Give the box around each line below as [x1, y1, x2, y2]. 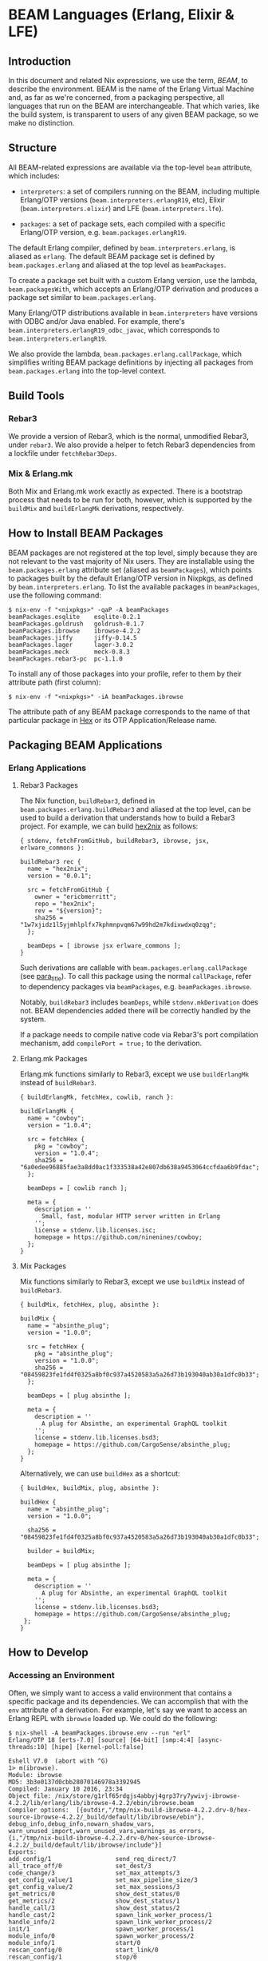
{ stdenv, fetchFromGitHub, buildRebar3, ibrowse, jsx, [19, 837, 210, 845]
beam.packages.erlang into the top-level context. [8, 365, 167, 375]
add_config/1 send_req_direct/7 [8, 1855, 177, 1863]
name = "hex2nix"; [27, 865, 89, 873]
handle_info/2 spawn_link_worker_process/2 [8, 1918, 213, 1926]
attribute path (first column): [8, 677, 101, 687]
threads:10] [8, 1743, 48, 1751]
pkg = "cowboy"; [34, 1142, 89, 1151]
